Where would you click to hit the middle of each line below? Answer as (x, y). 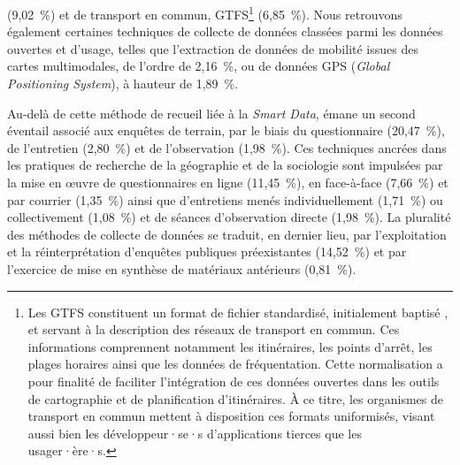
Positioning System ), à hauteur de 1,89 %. (123, 84)
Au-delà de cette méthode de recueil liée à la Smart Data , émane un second (211, 113)
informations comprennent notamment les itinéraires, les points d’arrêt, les (230, 346)
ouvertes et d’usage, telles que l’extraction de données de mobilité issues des (213, 48)
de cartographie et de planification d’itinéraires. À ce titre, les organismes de (235, 398)
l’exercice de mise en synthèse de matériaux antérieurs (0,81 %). (182, 268)
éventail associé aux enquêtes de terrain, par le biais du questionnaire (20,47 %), (226, 130)
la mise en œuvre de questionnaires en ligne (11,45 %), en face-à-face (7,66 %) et (228, 182)
